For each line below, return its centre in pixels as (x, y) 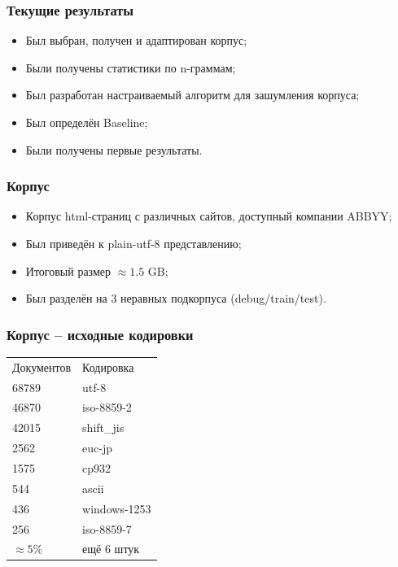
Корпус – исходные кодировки (100, 334)
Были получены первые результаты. (114, 149)
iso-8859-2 (107, 407)
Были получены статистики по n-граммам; (131, 67)
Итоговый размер (68, 270)
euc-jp (98, 448)
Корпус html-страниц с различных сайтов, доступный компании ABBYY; (209, 216)
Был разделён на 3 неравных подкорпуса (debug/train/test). (176, 298)
